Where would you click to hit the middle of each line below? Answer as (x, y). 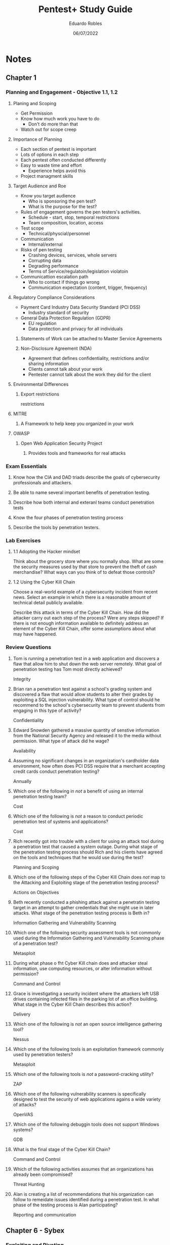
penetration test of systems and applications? (60, 822)
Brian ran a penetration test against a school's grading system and (82, 689)
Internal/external (45, 244)
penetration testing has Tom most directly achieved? (68, 669)
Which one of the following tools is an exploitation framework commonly (88, 1049)
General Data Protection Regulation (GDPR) (66, 318)
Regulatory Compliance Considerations (54, 297)
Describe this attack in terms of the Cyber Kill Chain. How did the (81, 612)
